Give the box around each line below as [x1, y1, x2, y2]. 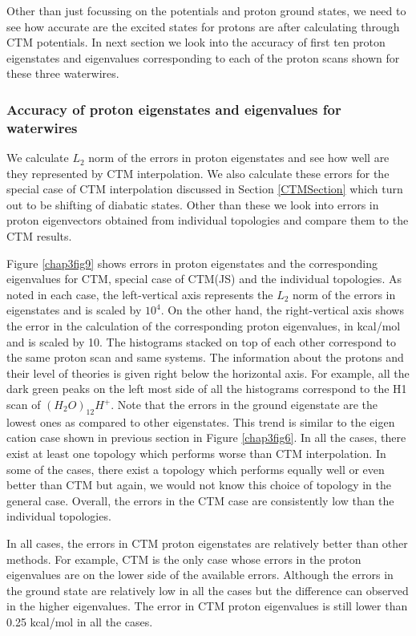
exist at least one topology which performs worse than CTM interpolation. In [6, 445, 386, 461]
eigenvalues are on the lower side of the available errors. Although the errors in [6, 566, 394, 583]
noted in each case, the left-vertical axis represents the [6, 286, 273, 302]
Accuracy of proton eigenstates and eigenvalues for [6, 99, 341, 119]
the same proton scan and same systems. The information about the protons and [6, 349, 404, 366]
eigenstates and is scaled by [6, 302, 142, 318]
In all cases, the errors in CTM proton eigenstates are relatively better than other [6, 534, 408, 551]
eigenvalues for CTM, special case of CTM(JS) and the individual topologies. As [6, 270, 402, 287]
